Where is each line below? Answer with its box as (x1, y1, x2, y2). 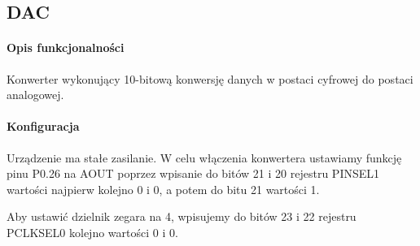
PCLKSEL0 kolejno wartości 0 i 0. (7, 223, 178, 240)
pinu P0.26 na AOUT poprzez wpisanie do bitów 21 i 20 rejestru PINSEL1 (7, 165, 380, 182)
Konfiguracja (7, 118, 80, 135)
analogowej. (7, 86, 64, 103)
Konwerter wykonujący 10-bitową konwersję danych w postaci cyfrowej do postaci (7, 70, 413, 87)
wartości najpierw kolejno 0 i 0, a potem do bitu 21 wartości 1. (7, 180, 320, 197)
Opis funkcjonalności (7, 39, 125, 56)
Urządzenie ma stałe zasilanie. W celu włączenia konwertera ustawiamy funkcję (7, 149, 402, 166)
